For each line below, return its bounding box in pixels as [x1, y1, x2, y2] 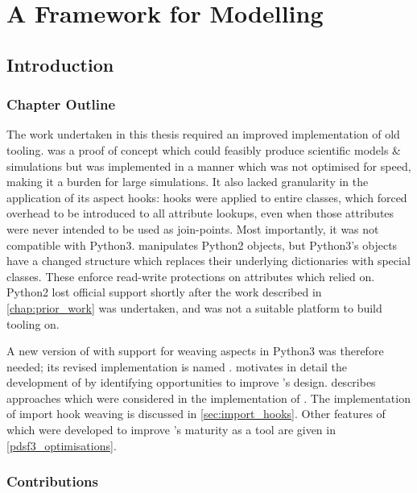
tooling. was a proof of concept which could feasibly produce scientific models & [6, 141, 401, 158]
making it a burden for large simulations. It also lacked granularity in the [6, 173, 369, 190]
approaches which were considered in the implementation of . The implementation [6, 389, 411, 406]
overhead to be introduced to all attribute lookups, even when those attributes [6, 205, 394, 222]
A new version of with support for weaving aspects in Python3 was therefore [6, 342, 384, 359]
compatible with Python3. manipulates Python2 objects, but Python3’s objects [6, 236, 398, 253]
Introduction [6, 52, 114, 77]
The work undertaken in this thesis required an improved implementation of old [6, 126, 400, 143]
